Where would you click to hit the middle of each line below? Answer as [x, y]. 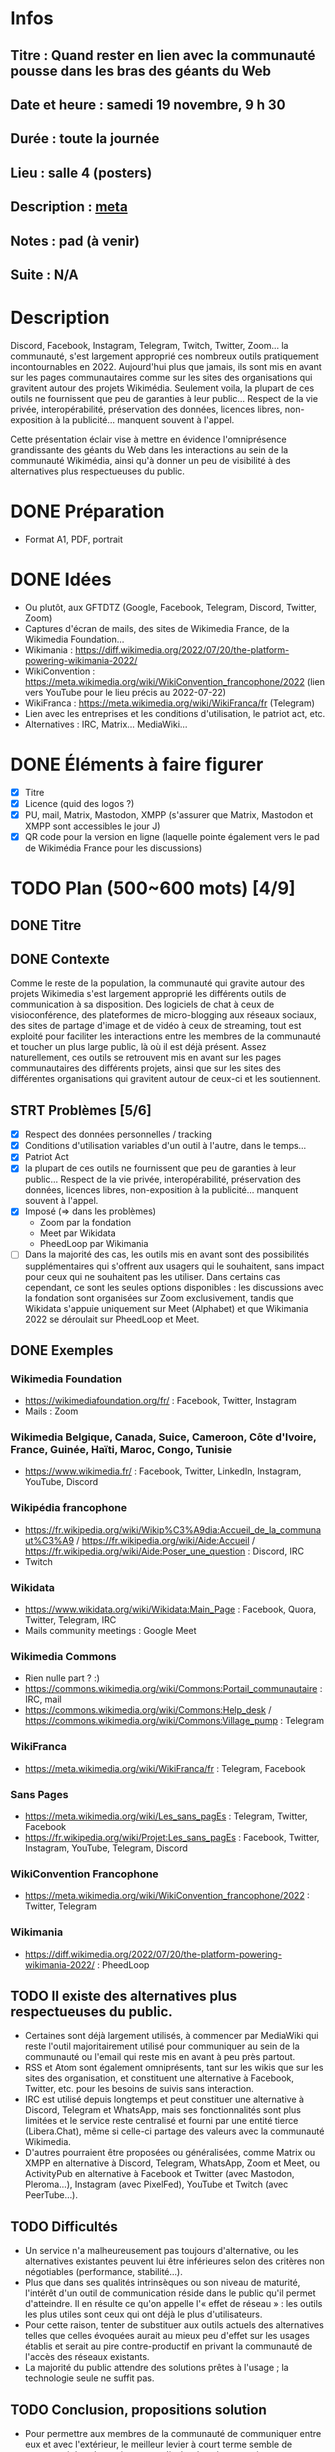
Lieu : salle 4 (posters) [81, 172]
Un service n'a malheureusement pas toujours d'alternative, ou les [161, 2251]
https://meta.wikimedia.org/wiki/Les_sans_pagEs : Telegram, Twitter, [166, 1816]
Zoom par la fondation [85, 1223]
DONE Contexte [60, 958]
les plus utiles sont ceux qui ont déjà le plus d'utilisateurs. [143, 2314]
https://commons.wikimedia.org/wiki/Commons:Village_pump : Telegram [174, 1721]
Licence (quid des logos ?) [79, 803]
